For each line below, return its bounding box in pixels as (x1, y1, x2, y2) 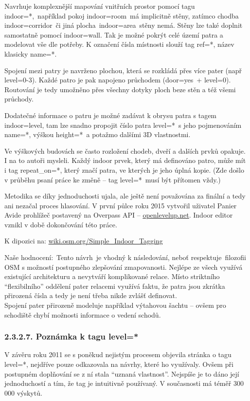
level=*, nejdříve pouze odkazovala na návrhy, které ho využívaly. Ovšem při (4, 359, 233, 369)
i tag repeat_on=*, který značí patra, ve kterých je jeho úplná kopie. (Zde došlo (4, 164, 244, 175)
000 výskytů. (4, 387, 42, 398)
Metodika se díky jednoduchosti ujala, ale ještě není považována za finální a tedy (4, 191, 246, 201)
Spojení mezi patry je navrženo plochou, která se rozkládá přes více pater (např (4, 65, 242, 75)
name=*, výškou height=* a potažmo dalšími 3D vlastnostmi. (4, 129, 191, 140)
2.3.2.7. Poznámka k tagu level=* (4, 330, 139, 342)
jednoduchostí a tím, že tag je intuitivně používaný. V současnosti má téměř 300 (4, 378, 244, 388)
